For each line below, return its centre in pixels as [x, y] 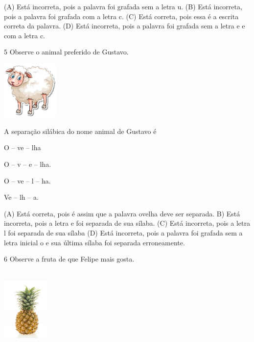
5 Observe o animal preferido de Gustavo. [66, 52]
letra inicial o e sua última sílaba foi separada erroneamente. [94, 242]
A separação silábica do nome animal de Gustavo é [80, 131]
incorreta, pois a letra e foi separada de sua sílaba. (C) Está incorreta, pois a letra [127, 223]
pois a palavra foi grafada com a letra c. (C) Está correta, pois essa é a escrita [121, 16]
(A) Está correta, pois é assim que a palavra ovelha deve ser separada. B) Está [122, 213]
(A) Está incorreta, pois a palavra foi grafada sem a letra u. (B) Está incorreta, [123, 6]
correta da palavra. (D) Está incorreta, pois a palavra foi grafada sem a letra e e [125, 26]
